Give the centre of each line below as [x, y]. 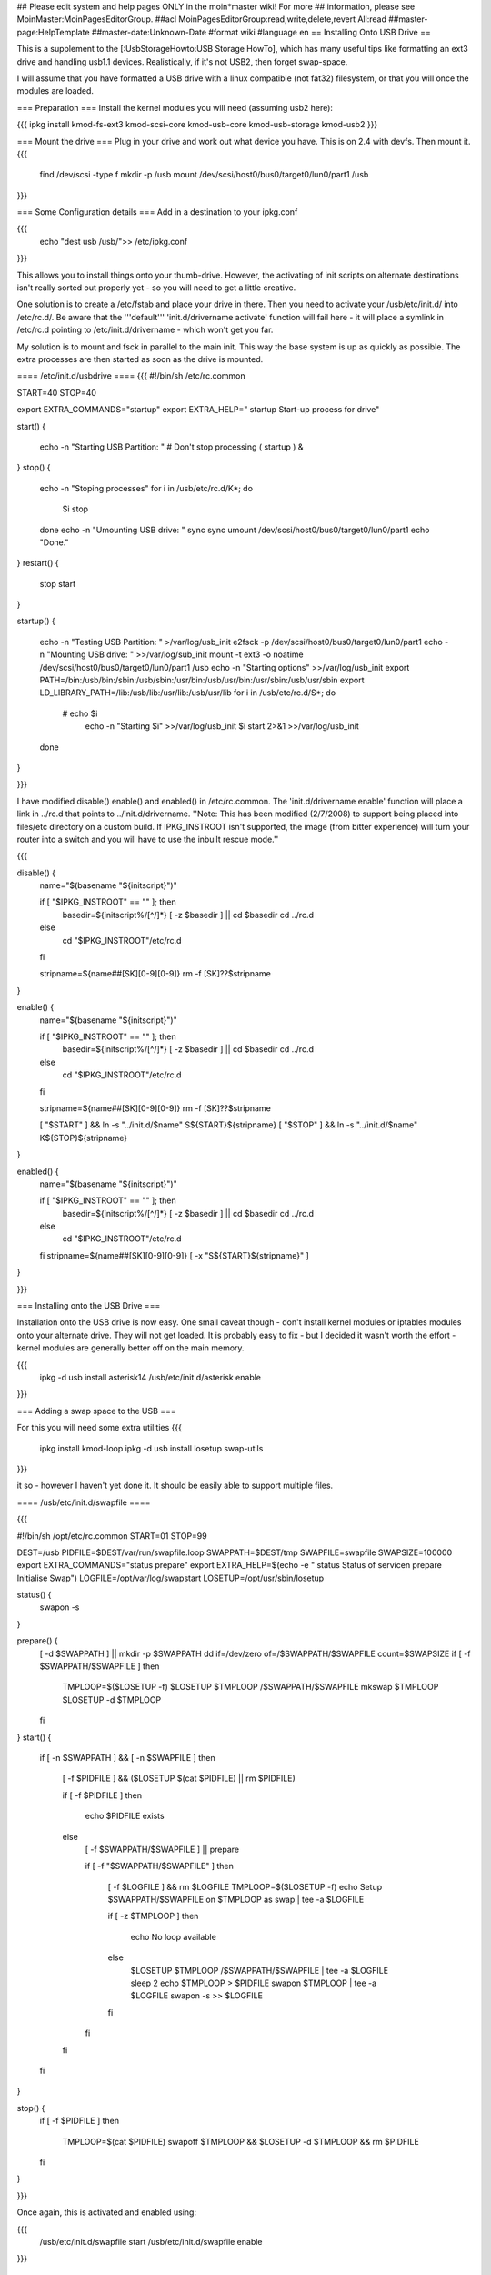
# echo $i [80, 713]
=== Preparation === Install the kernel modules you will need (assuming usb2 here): [175, 107]
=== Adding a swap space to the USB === [96, 1410]
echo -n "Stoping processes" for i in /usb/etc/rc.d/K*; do [146, 488]
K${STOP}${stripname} [84, 1137]
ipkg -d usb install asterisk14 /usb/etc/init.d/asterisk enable [150, 1377]
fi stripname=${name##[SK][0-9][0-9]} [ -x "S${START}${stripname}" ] [174, 1255]
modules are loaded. [55, 91]
